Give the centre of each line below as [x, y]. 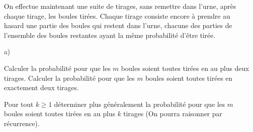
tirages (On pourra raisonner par [173, 114]
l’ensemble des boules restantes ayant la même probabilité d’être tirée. [110, 35]
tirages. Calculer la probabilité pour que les [69, 78]
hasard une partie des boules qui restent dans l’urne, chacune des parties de [118, 25]
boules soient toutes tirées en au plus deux [185, 68]
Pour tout [19, 104]
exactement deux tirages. [42, 87]
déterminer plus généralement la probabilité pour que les [140, 104]
